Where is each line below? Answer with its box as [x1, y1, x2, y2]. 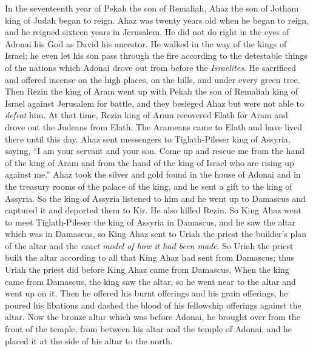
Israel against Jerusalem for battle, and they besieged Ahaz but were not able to [5, 96, 304, 109]
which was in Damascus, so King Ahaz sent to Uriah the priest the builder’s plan [5, 227, 307, 240]
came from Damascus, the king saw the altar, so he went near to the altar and [5, 275, 296, 287]
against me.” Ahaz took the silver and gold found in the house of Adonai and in [5, 168, 301, 181]
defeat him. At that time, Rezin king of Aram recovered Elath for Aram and [5, 109, 288, 121]
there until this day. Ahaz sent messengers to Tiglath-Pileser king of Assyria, [5, 132, 291, 145]
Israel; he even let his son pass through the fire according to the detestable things [5, 49, 308, 62]
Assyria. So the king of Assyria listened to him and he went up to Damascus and [5, 192, 306, 204]
